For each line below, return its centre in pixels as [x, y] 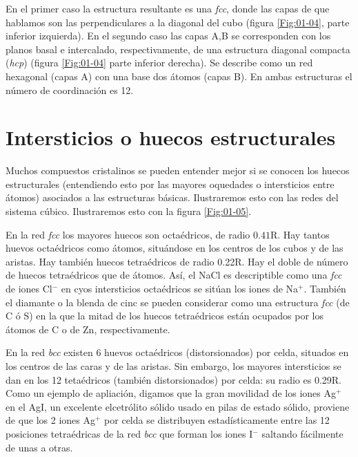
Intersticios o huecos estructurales [171, 137]
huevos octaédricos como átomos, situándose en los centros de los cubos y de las [175, 248]
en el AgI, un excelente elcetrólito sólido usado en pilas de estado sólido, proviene [178, 406]
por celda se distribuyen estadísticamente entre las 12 [217, 420]
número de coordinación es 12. [70, 90]
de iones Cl [29, 289]
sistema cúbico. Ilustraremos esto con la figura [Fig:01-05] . [129, 211]
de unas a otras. [39, 447]
